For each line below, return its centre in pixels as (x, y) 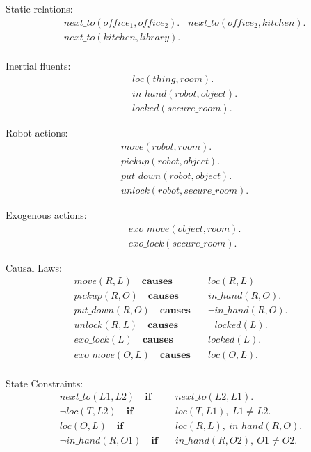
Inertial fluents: (38, 65)
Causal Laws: (34, 267)
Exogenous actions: (46, 215)
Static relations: (39, 8)
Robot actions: (37, 133)
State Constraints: (45, 383)
